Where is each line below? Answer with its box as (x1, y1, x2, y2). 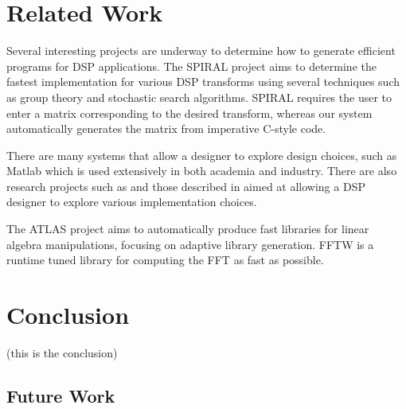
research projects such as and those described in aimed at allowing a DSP (6, 177, 365, 194)
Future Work (6, 383, 115, 407)
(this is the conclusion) (6, 344, 118, 360)
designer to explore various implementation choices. (6, 193, 257, 210)
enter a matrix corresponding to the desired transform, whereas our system (6, 104, 373, 121)
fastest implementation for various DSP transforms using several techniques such (6, 73, 400, 90)
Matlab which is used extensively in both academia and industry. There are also (6, 162, 397, 179)
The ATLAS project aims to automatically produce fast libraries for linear (6, 220, 369, 237)
